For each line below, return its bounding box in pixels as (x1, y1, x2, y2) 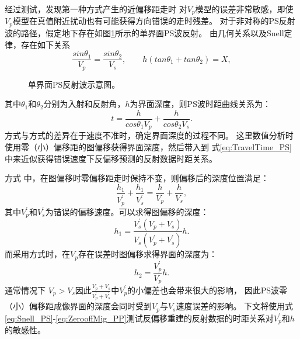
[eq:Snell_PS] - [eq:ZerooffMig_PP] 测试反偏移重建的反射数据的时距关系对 (5, 312, 274, 324)
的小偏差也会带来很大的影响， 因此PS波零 (127, 283, 288, 296)
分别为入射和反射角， (43, 98, 125, 110)
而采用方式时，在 (5, 248, 70, 260)
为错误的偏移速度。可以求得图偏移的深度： (45, 205, 209, 217)
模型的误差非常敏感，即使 (195, 3, 294, 15)
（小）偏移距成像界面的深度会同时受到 (5, 300, 152, 312)
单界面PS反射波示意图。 (28, 78, 120, 90)
